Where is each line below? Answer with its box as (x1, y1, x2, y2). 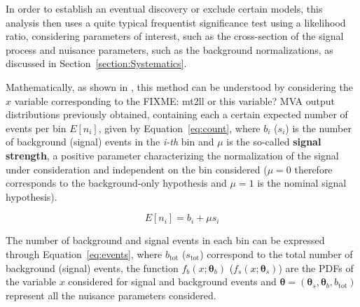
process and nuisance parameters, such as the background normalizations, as (6, 42, 333, 57)
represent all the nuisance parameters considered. (6, 287, 216, 302)
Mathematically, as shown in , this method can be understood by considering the (6, 79, 353, 94)
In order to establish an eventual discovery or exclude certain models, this (6, 1, 323, 15)
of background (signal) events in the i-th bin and (6, 134, 214, 149)
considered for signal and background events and (68, 274, 277, 289)
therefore (294, 162, 333, 176)
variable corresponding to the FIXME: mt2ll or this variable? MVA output (14, 93, 335, 108)
